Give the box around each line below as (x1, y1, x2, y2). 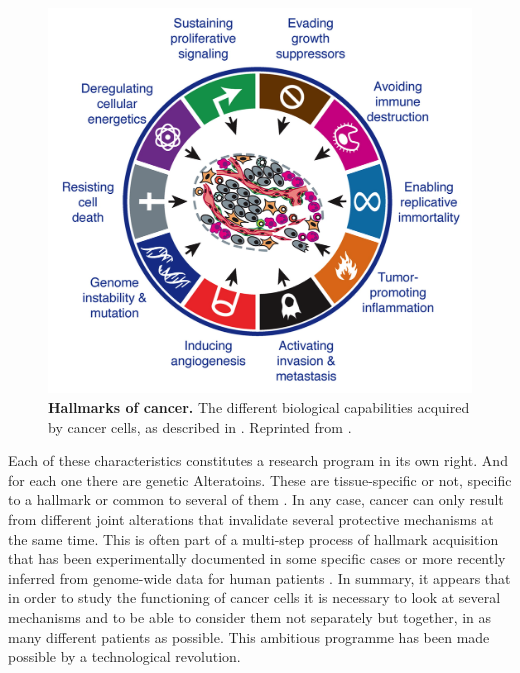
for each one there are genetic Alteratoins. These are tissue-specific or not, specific (8, 469, 512, 490)
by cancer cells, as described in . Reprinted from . (48, 416, 352, 437)
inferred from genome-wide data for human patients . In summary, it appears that (8, 567, 511, 588)
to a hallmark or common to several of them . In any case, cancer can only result (8, 489, 504, 510)
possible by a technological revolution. (8, 646, 241, 667)
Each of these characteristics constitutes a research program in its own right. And (8, 450, 508, 471)
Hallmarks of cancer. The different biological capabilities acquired (48, 397, 470, 418)
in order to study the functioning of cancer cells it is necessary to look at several (8, 587, 501, 608)
